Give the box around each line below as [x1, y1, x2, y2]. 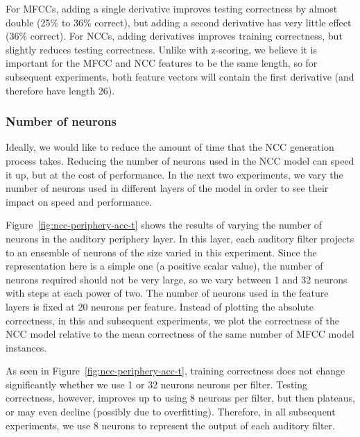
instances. [6, 340, 47, 354]
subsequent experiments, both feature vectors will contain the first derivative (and [6, 69, 354, 83]
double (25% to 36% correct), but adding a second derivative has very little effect [6, 15, 352, 29]
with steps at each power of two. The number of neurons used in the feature [6, 286, 329, 300]
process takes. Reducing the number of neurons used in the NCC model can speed [6, 153, 354, 167]
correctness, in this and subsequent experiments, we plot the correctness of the [6, 313, 340, 327]
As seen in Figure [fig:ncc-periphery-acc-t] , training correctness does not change [6, 363, 345, 378]
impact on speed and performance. [6, 194, 153, 208]
